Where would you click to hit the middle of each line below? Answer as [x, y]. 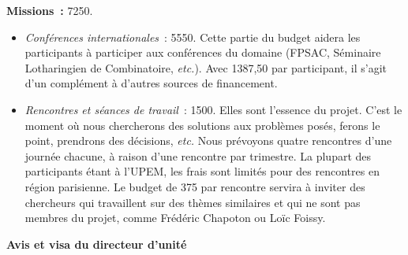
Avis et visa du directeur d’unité [97, 244]
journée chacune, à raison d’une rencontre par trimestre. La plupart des [198, 155]
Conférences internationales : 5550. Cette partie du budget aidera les [193, 37]
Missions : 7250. [50, 10]
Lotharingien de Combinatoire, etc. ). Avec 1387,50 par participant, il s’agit [206, 67]
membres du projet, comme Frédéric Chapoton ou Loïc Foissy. [175, 218]
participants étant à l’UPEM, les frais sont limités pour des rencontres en [202, 171]
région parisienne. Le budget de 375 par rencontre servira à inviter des [195, 186]
